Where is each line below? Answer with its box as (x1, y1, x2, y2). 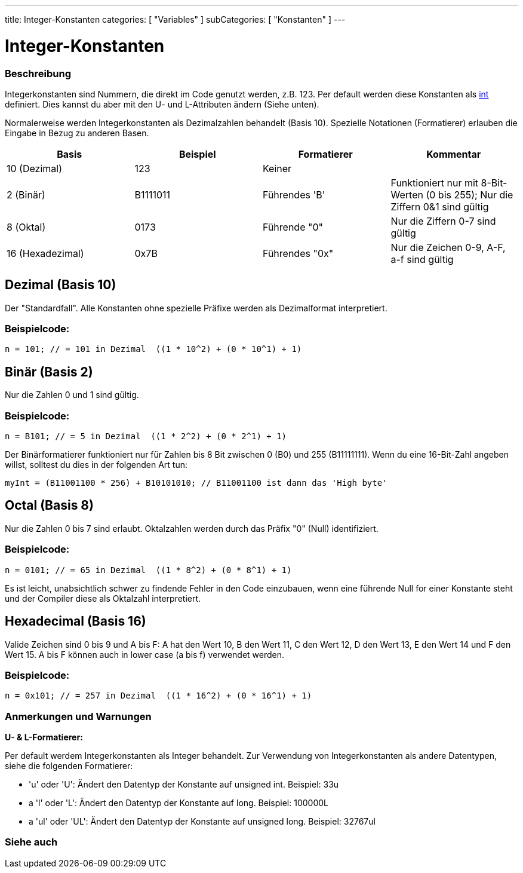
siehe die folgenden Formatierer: (5, 761, 133, 771)
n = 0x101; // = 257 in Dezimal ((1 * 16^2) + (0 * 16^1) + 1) (5, 691, 312, 701)
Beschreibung (5, 67, 72, 79)
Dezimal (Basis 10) (5, 277, 116, 293)
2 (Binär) (7, 188, 45, 201)
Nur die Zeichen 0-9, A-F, (390, 241, 506, 253)
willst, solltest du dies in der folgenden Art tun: (5, 460, 187, 470)
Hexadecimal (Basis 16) (5, 614, 146, 629)
